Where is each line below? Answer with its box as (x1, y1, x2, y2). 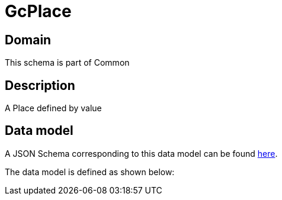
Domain (5, 32, 52, 47)
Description (5, 78, 75, 93)
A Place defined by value (5, 103, 102, 114)
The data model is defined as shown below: (5, 166, 175, 177)
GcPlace (5, 1, 72, 21)
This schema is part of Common (5, 57, 130, 68)
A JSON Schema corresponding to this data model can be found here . (5, 148, 278, 159)
